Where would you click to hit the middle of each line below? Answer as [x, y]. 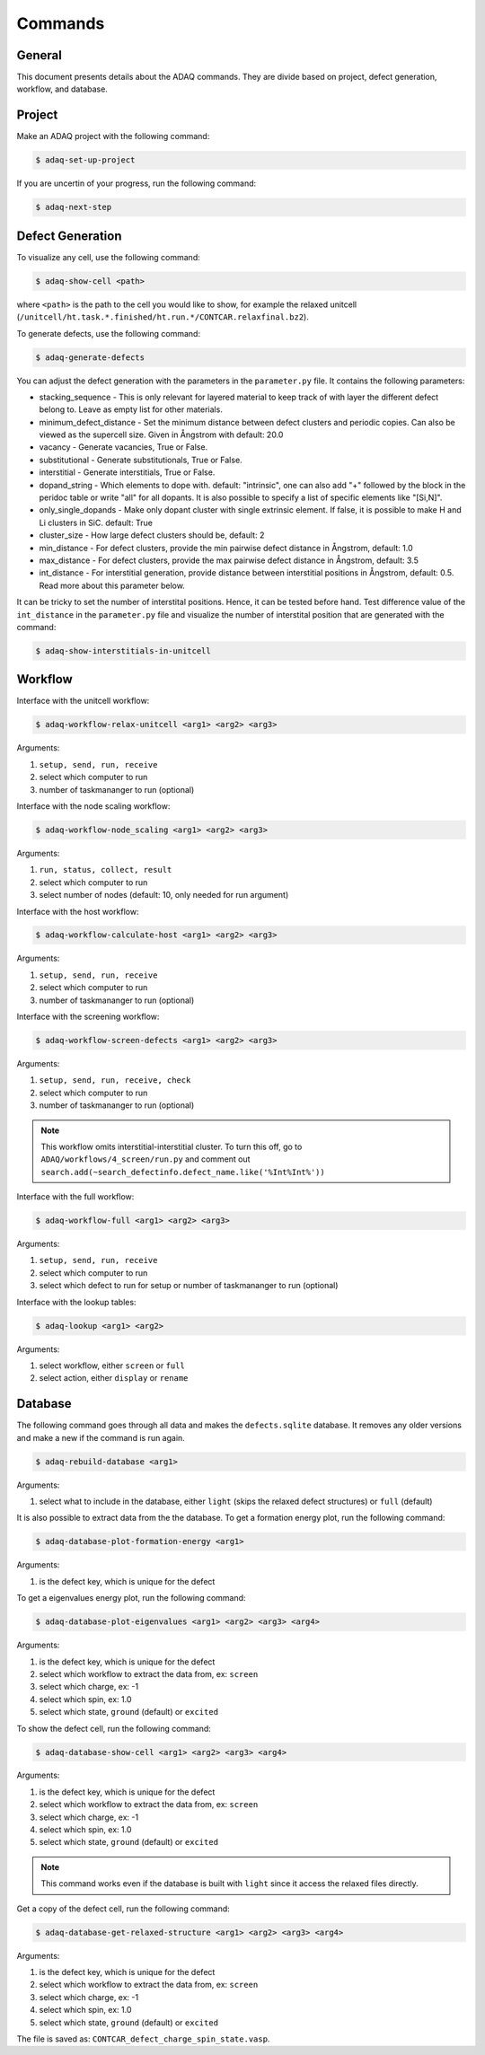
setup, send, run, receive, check [115, 1080]
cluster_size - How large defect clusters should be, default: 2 [152, 535]
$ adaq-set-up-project [85, 160]
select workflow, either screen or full [112, 1366]
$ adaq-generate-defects [90, 357]
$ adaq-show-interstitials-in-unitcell [123, 650]
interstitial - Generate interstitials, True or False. [127, 472]
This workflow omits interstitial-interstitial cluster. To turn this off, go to [172, 1146]
